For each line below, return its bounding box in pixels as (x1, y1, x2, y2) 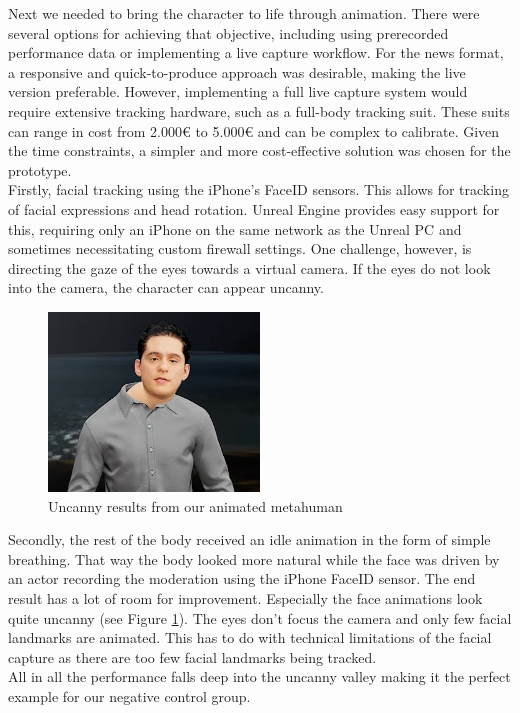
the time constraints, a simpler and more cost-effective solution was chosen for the (8, 140, 511, 161)
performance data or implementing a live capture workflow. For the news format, (8, 42, 504, 63)
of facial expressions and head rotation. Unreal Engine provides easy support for (8, 198, 500, 219)
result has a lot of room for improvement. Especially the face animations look (8, 588, 483, 609)
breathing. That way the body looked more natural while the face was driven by (8, 548, 500, 569)
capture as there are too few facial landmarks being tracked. (8, 646, 377, 667)
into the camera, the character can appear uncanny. (8, 277, 324, 298)
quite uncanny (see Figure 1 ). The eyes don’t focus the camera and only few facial (8, 607, 512, 628)
